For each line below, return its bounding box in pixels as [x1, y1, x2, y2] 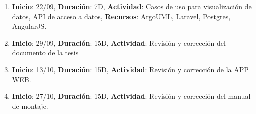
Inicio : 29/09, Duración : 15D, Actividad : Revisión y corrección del [12, 37, 226, 48]
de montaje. [12, 100, 48, 111]
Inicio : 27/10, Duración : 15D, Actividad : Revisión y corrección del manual [12, 91, 251, 101]
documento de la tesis [12, 47, 79, 58]
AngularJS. [12, 21, 47, 31]
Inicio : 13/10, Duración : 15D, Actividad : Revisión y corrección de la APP [12, 64, 249, 74]
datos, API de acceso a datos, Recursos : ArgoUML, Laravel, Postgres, [12, 11, 231, 21]
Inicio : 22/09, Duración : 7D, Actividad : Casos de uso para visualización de [12, 1, 252, 11]
